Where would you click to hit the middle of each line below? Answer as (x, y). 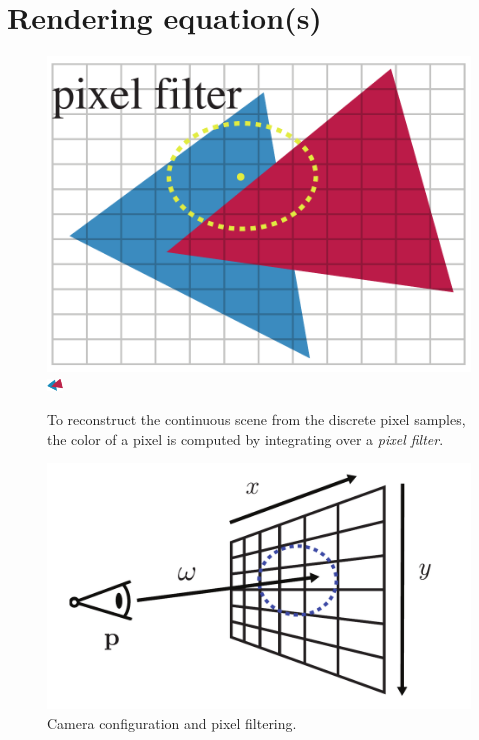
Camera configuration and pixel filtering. (172, 722)
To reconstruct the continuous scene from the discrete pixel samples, (256, 418)
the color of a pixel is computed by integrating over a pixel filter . (245, 438)
